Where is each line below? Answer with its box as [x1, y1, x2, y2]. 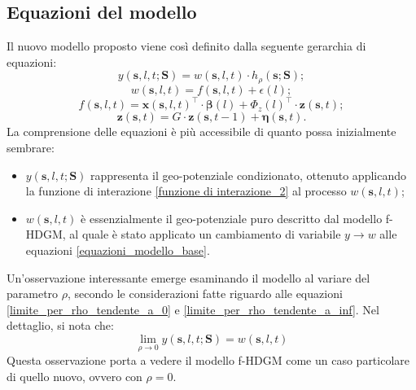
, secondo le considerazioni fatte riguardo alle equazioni [68, 285, 343, 302]
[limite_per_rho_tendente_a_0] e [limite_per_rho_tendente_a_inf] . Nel [7, 300, 379, 318]
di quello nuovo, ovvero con [7, 367, 142, 384]
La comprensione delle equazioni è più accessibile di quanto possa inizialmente [7, 123, 396, 140]
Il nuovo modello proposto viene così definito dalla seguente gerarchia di [7, 37, 366, 55]
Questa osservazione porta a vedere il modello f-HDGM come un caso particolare [7, 352, 410, 369]
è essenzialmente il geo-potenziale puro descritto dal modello [81, 209, 383, 226]
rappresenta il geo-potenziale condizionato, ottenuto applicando [90, 166, 406, 183]
